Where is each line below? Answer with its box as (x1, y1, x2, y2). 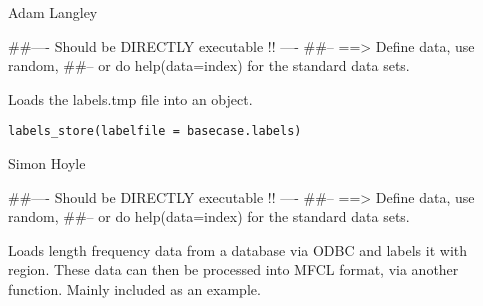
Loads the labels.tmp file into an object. (8, 88, 253, 109)
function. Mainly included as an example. (8, 279, 261, 299)
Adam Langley (8, 2, 98, 22)
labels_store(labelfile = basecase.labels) (8, 124, 302, 139)
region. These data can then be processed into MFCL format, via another (8, 259, 459, 280)
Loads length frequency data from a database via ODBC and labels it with (8, 239, 468, 260)
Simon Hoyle (8, 153, 86, 174)
